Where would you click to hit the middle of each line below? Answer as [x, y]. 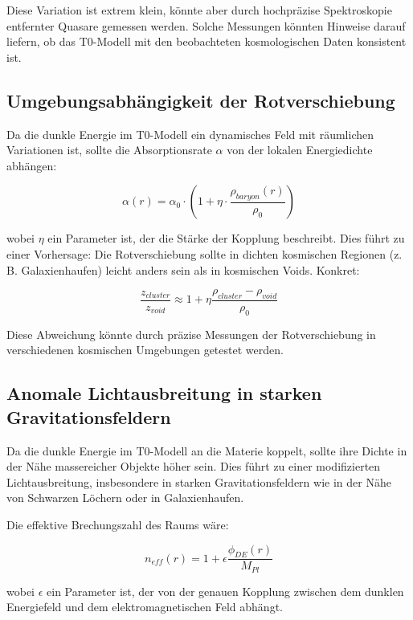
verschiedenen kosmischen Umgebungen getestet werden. [145, 350]
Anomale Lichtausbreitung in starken [164, 393]
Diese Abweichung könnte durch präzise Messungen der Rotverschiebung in [191, 334]
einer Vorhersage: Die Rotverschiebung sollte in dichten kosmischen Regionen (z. [204, 253]
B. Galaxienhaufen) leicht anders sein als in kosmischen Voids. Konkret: [183, 269]
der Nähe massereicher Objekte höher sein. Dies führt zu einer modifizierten [194, 466]
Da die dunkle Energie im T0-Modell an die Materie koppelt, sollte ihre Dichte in [207, 450]
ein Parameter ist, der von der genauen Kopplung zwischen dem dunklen [225, 591]
